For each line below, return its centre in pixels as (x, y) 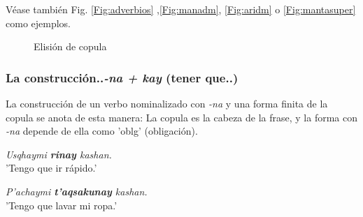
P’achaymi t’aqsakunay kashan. (77, 191)
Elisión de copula (70, 46)
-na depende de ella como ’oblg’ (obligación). (102, 131)
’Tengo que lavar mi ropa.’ (62, 205)
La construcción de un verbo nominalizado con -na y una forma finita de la (167, 103)
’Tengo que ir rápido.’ (51, 168)
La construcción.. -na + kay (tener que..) (122, 77)
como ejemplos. (38, 23)
